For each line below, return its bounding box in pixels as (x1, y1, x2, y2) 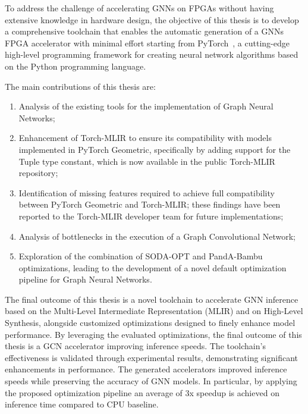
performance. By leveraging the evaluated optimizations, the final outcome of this (5, 328, 302, 340)
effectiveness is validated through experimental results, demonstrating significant (5, 351, 298, 363)
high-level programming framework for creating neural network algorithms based (5, 48, 298, 61)
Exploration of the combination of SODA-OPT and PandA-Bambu (18, 250, 263, 262)
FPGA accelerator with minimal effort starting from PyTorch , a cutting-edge (5, 36, 290, 49)
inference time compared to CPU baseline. (5, 398, 159, 410)
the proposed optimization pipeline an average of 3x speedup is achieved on (5, 386, 279, 399)
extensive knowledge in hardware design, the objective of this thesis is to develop (5, 13, 299, 26)
